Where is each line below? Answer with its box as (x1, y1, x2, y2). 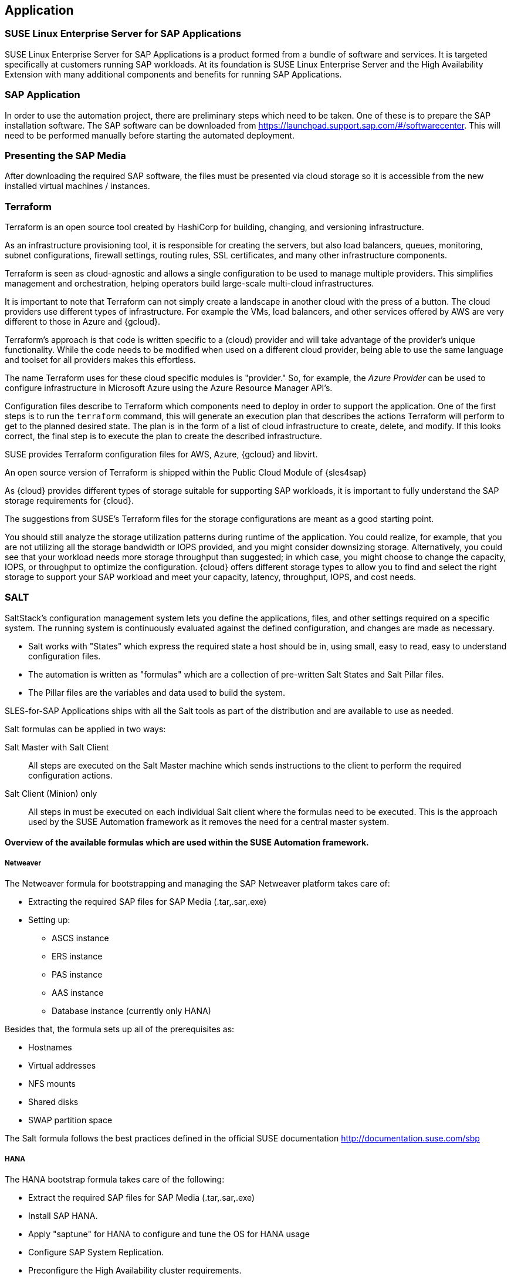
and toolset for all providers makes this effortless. (5, 355, 196, 365)
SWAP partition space (28, 1115, 113, 1126)
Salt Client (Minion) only (5, 788, 97, 799)
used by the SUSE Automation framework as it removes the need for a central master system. (28, 816, 390, 827)
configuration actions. (28, 770, 113, 780)
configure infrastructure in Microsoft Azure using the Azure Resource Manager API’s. (5, 383, 333, 393)
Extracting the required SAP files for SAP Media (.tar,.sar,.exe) (28, 897, 267, 907)
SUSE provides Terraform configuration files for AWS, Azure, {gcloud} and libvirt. (5, 449, 318, 460)
